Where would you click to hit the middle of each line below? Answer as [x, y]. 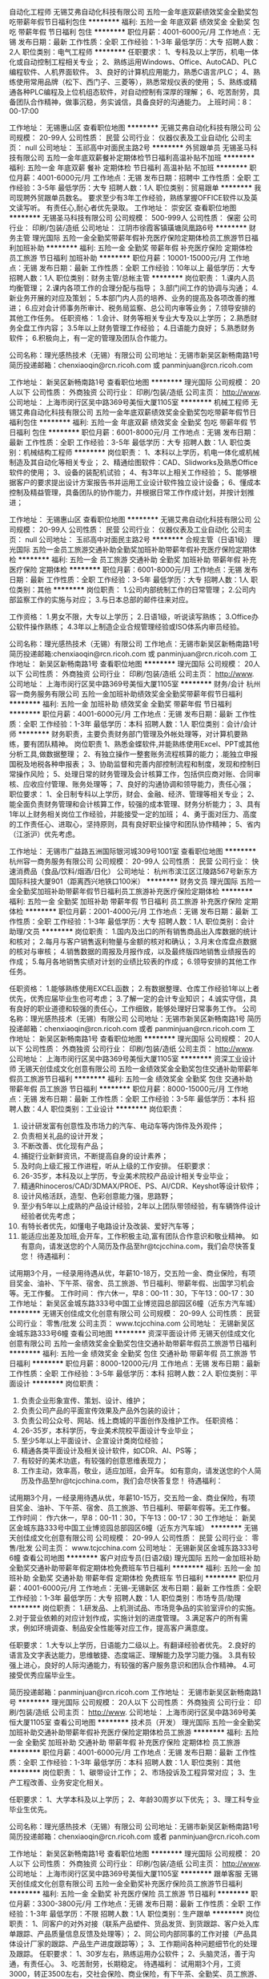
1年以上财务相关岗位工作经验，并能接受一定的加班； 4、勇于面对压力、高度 [133, 814]
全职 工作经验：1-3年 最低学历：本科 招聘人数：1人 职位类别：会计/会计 [140, 724]
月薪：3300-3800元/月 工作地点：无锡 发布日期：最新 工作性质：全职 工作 [139, 1904]
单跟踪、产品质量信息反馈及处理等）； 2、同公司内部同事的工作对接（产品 [130, 1934]
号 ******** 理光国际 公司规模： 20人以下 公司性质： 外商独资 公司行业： [131, 1702]
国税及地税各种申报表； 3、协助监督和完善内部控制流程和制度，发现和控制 [132, 764]
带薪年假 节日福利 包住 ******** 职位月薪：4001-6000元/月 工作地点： [136, 32]
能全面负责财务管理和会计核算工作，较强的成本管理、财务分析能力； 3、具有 [135, 804]
